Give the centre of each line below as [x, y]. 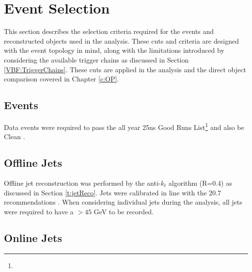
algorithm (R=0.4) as [200, 183]
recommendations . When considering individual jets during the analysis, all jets [123, 202]
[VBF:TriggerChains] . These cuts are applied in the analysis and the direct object [125, 69]
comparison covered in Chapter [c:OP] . [62, 79]
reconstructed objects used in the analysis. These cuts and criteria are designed [121, 40]
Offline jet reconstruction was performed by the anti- [82, 183]
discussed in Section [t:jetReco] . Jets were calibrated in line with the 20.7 [112, 192]
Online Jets [33, 237]
